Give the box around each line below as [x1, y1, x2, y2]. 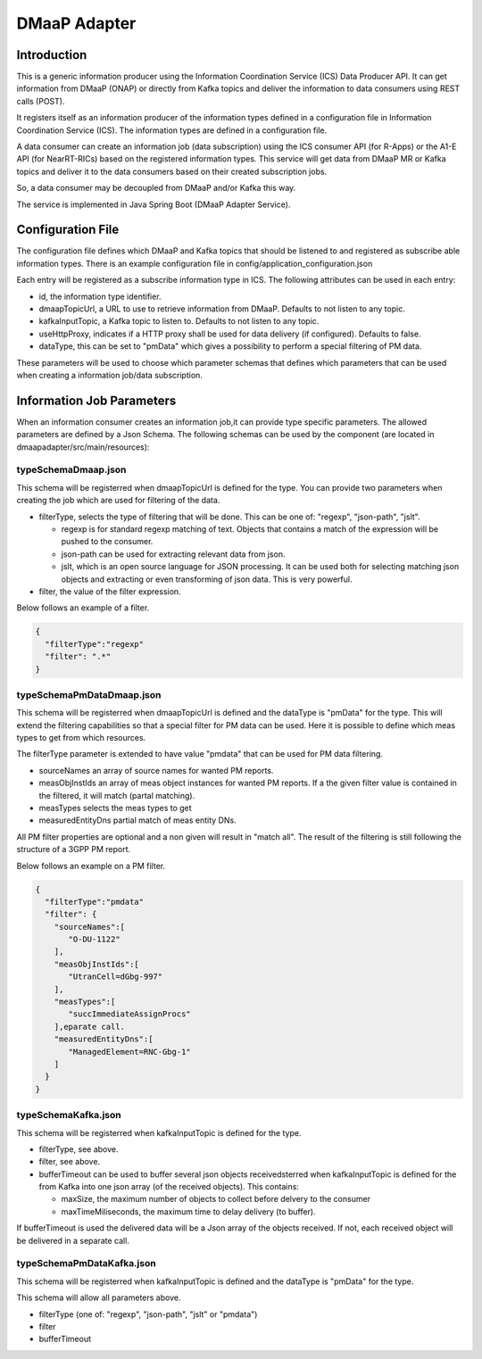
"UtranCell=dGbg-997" [68, 972, 163, 982]
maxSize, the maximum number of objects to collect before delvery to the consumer [61, 1194, 370, 1205]
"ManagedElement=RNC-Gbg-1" [68, 1047, 191, 1057]
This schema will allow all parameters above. [16, 1292, 181, 1303]
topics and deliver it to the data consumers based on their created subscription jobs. [16, 166, 328, 177]
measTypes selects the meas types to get [38, 802, 192, 813]
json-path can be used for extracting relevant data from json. [61, 549, 286, 559]
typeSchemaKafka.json [16, 1109, 121, 1122]
